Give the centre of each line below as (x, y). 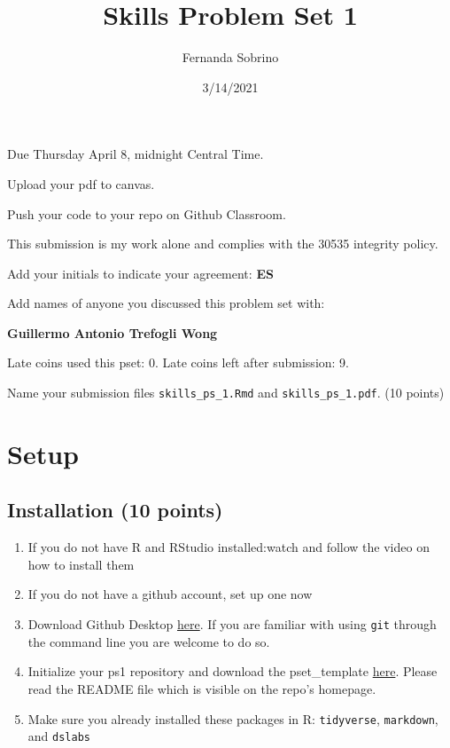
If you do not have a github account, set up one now (170, 594)
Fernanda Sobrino (230, 57)
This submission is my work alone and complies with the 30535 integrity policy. (223, 244)
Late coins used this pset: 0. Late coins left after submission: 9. (178, 362)
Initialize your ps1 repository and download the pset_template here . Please (233, 671)
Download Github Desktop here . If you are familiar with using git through (232, 624)
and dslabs (59, 736)
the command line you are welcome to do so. (149, 641)
